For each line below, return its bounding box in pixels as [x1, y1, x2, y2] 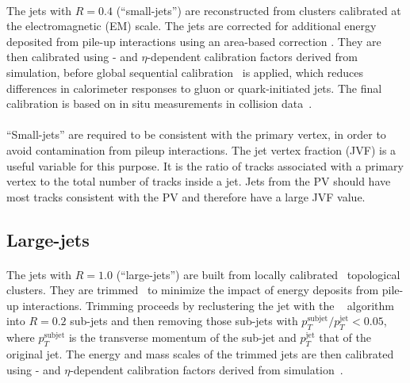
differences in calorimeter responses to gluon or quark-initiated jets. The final [6, 79, 382, 96]
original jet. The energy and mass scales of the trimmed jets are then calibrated [6, 346, 394, 362]
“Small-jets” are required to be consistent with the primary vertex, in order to [6, 126, 386, 143]
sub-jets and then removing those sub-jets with [70, 312, 298, 329]
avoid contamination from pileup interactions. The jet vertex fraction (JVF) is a [6, 141, 397, 158]
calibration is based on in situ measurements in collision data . [6, 95, 312, 112]
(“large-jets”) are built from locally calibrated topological [116, 266, 400, 282]
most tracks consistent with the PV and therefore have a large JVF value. [6, 188, 366, 205]
